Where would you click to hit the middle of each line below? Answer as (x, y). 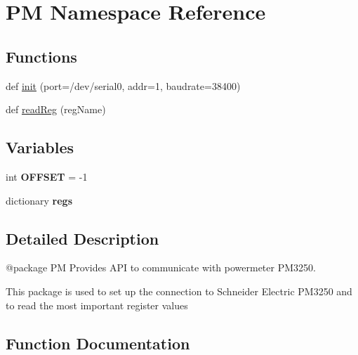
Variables (40, 147)
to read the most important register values (97, 305)
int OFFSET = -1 (47, 176)
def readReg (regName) (56, 109)
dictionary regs (39, 200)
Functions (41, 56)
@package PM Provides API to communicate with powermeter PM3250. (161, 267)
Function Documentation (98, 343)
